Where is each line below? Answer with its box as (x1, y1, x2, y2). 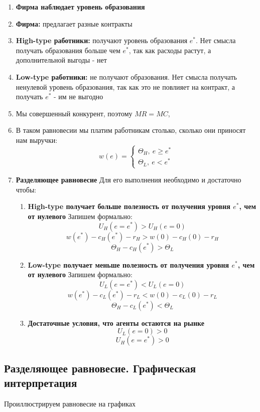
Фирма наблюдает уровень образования (16, 2, 145, 12)
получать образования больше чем (16, 45, 120, 55)
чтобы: (16, 184, 37, 194)
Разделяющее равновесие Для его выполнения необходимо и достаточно (16, 174, 241, 185)
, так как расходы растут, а (128, 45, 211, 55)
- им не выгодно (54, 91, 103, 102)
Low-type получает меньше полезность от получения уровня (28, 259, 229, 270)
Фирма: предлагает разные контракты (16, 18, 133, 29)
